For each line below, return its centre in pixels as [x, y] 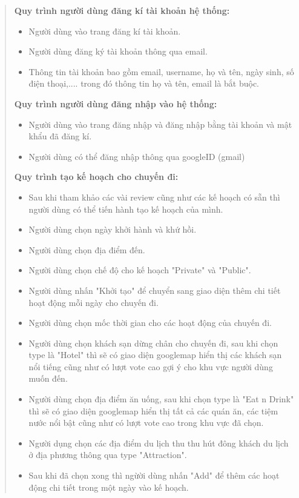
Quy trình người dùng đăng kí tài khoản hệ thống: [122, 10]
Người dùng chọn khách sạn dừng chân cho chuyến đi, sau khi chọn [153, 343]
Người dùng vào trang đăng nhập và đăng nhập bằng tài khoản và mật [160, 124]
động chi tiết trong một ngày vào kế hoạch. [109, 487]
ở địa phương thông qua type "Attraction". [108, 455]
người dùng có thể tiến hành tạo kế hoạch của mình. [126, 209]
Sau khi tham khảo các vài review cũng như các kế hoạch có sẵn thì [154, 197]
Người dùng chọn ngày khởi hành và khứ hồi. [113, 229]
